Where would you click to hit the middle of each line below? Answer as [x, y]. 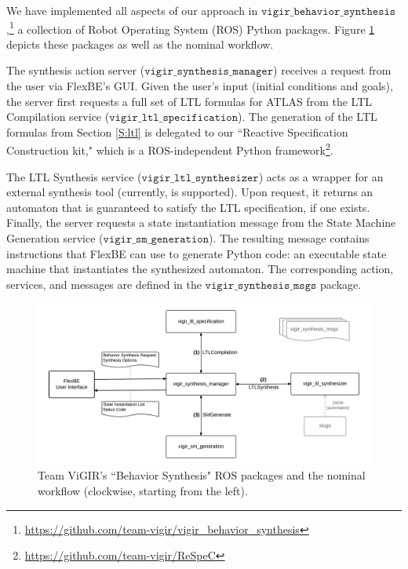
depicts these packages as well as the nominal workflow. [140, 44]
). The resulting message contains [289, 238]
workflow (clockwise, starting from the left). [143, 490]
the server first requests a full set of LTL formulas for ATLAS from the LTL [189, 101]
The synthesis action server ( [76, 70]
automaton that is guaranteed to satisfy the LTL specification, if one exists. [188, 207]
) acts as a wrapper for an [321, 176]
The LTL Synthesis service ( [74, 176]
